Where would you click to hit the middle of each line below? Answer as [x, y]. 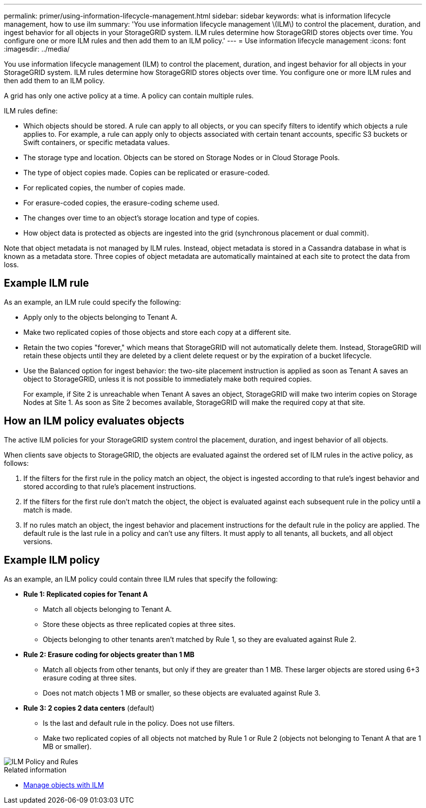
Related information [35, 770]
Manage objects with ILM [64, 785]
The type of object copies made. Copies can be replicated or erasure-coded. [147, 173]
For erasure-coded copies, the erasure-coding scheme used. [121, 203]
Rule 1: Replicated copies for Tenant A [86, 594]
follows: [16, 463]
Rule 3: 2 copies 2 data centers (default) [89, 708]
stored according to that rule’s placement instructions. [110, 486]
